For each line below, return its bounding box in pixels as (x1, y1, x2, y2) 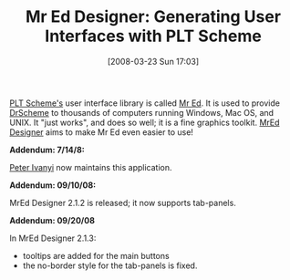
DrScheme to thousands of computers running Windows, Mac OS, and (9, 107, 274, 118)
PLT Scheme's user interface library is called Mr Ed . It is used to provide (9, 98, 281, 109)
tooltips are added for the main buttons (22, 250, 171, 261)
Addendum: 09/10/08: (9, 180, 97, 191)
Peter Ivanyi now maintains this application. (9, 161, 172, 172)
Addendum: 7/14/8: (9, 144, 85, 155)
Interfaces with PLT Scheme (45, 26, 262, 47)
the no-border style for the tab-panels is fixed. (22, 260, 198, 271)
